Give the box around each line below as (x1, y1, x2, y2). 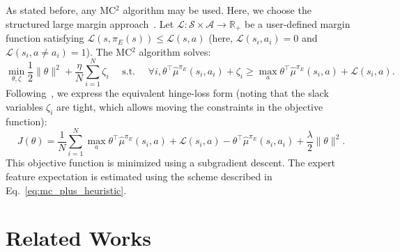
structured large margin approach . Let (6, 16, 174, 31)
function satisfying (6, 31, 84, 45)
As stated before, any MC (6, 3, 116, 17)
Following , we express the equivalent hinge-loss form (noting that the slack (6, 86, 329, 100)
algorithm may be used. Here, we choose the (123, 3, 311, 17)
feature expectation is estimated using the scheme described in (6, 169, 272, 184)
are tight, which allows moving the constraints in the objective (56, 99, 323, 113)
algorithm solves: (139, 44, 211, 58)
